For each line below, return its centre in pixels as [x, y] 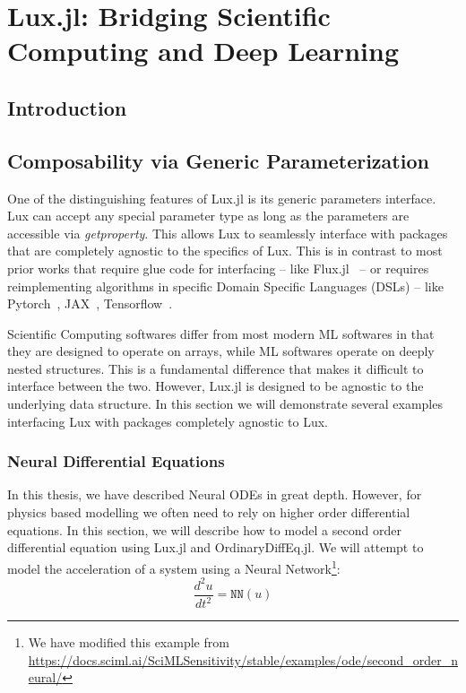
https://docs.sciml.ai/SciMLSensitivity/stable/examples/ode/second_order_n [243, 659]
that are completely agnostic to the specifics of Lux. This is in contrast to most [225, 251]
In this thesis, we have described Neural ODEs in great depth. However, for [215, 494]
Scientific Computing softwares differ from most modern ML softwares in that [221, 333]
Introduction [67, 107]
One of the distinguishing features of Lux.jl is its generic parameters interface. [222, 198]
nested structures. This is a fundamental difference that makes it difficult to [216, 368]
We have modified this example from [129, 642]
